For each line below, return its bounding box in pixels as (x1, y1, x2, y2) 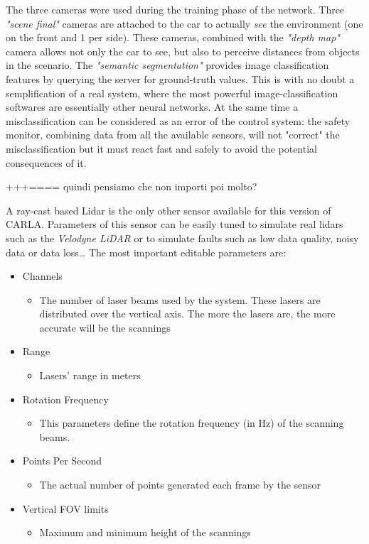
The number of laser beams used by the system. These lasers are (39, 292, 321, 307)
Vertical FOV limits (22, 501, 109, 516)
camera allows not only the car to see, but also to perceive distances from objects (6, 43, 360, 58)
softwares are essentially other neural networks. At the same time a (6, 99, 299, 114)
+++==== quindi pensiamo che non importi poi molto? (6, 179, 257, 194)
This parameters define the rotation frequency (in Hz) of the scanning (39, 415, 344, 430)
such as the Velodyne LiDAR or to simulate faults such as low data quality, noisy (6, 230, 359, 245)
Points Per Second (22, 453, 102, 468)
